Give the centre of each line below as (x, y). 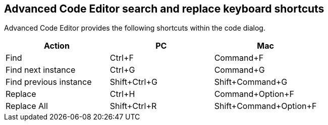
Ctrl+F (122, 58)
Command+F (239, 58)
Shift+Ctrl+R (133, 106)
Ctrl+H (122, 94)
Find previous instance (49, 82)
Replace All (27, 106)
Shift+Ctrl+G (133, 82)
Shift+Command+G (251, 82)
